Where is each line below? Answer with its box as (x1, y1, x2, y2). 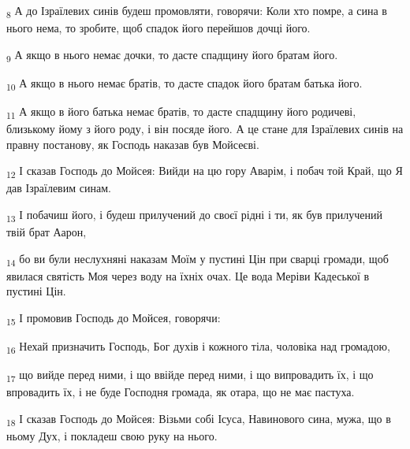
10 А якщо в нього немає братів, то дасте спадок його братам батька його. (6, 74, 363, 93)
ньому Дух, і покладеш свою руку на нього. (6, 428, 218, 444)
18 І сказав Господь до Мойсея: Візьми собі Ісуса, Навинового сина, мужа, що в (6, 410, 391, 429)
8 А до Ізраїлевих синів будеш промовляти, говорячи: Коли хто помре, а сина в (6, 2, 387, 20)
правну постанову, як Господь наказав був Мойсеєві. (6, 135, 259, 152)
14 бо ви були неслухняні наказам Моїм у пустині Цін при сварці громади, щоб (6, 250, 389, 269)
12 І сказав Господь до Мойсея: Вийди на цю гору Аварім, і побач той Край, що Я (6, 162, 403, 181)
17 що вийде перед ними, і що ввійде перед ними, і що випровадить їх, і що (6, 366, 374, 385)
